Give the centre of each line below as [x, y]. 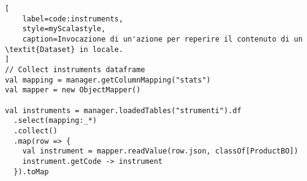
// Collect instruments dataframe [75, 69]
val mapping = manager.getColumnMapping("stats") [108, 80]
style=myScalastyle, [64, 29]
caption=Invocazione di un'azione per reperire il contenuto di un [162, 39]
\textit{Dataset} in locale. [64, 49]
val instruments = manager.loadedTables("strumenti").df [123, 110]
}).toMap [31, 172]
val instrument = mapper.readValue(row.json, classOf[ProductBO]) [160, 151]
